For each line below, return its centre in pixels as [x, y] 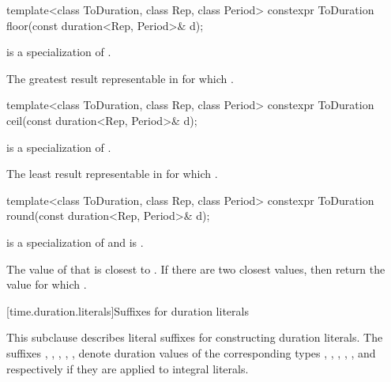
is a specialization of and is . [75, 242]
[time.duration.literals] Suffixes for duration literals [128, 310]
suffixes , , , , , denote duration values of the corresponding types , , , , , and [191, 352]
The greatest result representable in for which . [120, 78]
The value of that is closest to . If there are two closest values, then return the [196, 269]
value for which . [47, 284]
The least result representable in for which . [112, 174]
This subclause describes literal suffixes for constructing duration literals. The [195, 337]
